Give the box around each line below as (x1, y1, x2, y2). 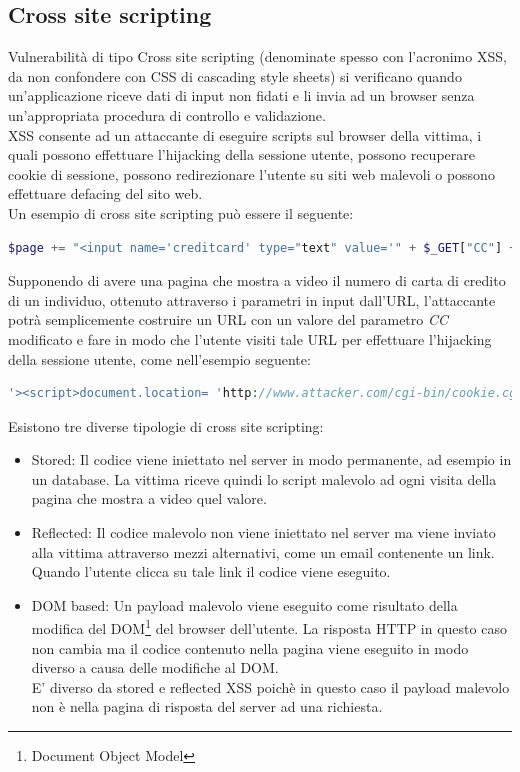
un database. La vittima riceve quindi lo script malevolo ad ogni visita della (31, 468, 497, 489)
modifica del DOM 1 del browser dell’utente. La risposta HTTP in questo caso (31, 615, 507, 639)
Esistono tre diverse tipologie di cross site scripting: (8, 415, 324, 436)
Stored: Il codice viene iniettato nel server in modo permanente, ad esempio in (31, 449, 512, 470)
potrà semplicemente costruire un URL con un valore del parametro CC (8, 309, 449, 330)
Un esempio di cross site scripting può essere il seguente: (8, 202, 354, 223)
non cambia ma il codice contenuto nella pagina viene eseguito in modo (31, 637, 469, 658)
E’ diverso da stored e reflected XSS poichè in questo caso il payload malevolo (31, 676, 510, 697)
